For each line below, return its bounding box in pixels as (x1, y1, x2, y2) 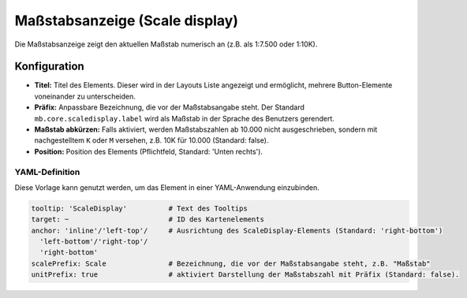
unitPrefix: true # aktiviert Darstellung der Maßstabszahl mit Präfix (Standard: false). (31, 270, 460, 279)
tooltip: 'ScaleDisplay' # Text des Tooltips (31, 203, 248, 213)
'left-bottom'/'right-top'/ (39, 237, 148, 246)
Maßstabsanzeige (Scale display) (14, 12, 238, 29)
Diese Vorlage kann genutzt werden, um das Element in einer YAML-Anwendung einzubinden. (14, 182, 319, 192)
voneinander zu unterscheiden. (34, 91, 136, 101)
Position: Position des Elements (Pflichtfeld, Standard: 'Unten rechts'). (34, 147, 263, 156)
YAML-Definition (14, 166, 80, 177)
